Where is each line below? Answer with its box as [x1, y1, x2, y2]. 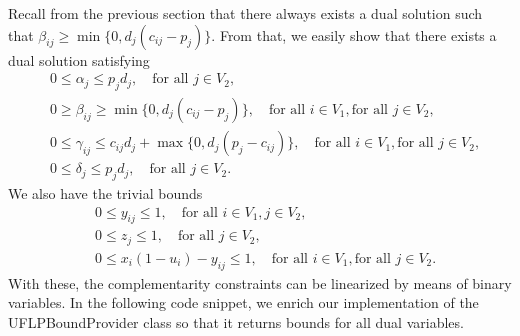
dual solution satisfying [8, 49, 150, 70]
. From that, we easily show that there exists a [211, 24, 497, 45]
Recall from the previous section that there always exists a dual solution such [8, 3, 483, 23]
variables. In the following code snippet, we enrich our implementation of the [8, 292, 479, 313]
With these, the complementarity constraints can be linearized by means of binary [8, 272, 512, 293]
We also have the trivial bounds [8, 182, 203, 203]
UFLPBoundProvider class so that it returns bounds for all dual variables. [8, 311, 464, 332]
